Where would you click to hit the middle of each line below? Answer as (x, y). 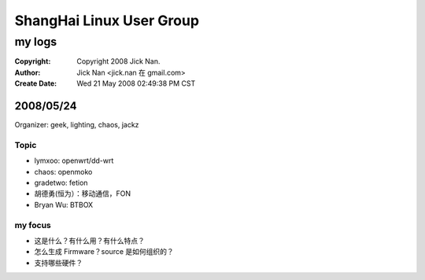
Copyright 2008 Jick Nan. (118, 61)
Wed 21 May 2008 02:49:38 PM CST (136, 83)
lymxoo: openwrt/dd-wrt (74, 160)
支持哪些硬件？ (58, 263)
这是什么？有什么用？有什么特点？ (89, 241)
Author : (28, 72)
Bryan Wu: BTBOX (64, 204)
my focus (33, 225)
